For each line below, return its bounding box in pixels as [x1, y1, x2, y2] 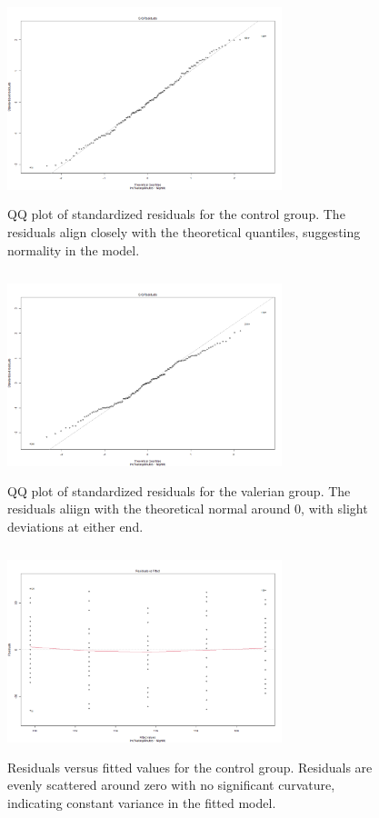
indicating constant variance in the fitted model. [7, 793, 276, 812]
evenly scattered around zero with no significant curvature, [7, 775, 335, 794]
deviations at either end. [7, 516, 144, 535]
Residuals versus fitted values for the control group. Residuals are [7, 757, 373, 776]
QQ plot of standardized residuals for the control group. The [7, 204, 345, 224]
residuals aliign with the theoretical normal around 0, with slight [7, 499, 368, 518]
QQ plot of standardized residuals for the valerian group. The [7, 481, 351, 500]
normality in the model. [7, 240, 140, 259]
